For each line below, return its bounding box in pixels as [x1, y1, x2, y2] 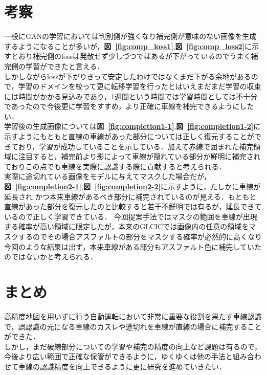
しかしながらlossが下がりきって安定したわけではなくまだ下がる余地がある [4, 71, 251, 81]
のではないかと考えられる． [4, 251, 97, 262]
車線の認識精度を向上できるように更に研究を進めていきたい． [18, 361, 226, 371]
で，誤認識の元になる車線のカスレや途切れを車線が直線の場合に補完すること [4, 321, 262, 332]
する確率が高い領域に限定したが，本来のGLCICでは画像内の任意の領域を [4, 221, 249, 232]
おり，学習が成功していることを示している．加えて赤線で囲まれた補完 [18, 141, 254, 151]
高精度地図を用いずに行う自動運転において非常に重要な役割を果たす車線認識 [4, 311, 262, 321]
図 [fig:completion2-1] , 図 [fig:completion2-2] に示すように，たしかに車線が [4, 181, 261, 192]
